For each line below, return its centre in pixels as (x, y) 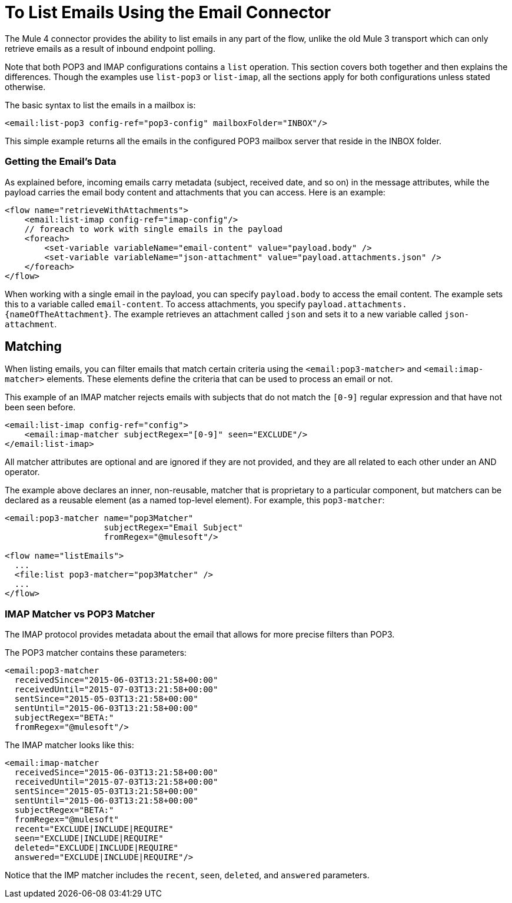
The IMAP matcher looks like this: (69, 745)
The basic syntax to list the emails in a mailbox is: (100, 105)
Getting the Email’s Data (61, 162)
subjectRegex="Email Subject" (173, 528)
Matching (33, 346)
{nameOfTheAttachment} (57, 314)
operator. (22, 472)
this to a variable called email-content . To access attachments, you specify (155, 304)
